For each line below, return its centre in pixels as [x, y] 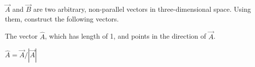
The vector [21, 36]
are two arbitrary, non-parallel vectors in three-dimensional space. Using [142, 9]
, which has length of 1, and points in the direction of [126, 36]
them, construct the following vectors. [62, 18]
